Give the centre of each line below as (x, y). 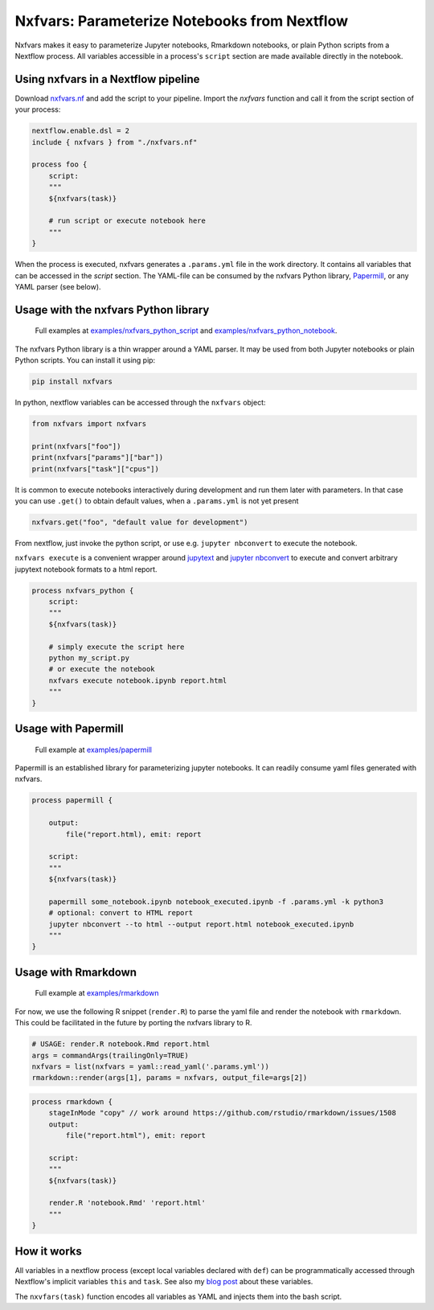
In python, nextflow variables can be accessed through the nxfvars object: (140, 403)
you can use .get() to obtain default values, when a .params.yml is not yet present (157, 501)
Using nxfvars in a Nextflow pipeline (107, 79)
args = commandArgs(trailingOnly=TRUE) (110, 1055)
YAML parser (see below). (58, 286)
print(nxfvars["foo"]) (76, 446)
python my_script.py (89, 658)
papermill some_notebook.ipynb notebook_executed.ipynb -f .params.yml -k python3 (216, 901)
